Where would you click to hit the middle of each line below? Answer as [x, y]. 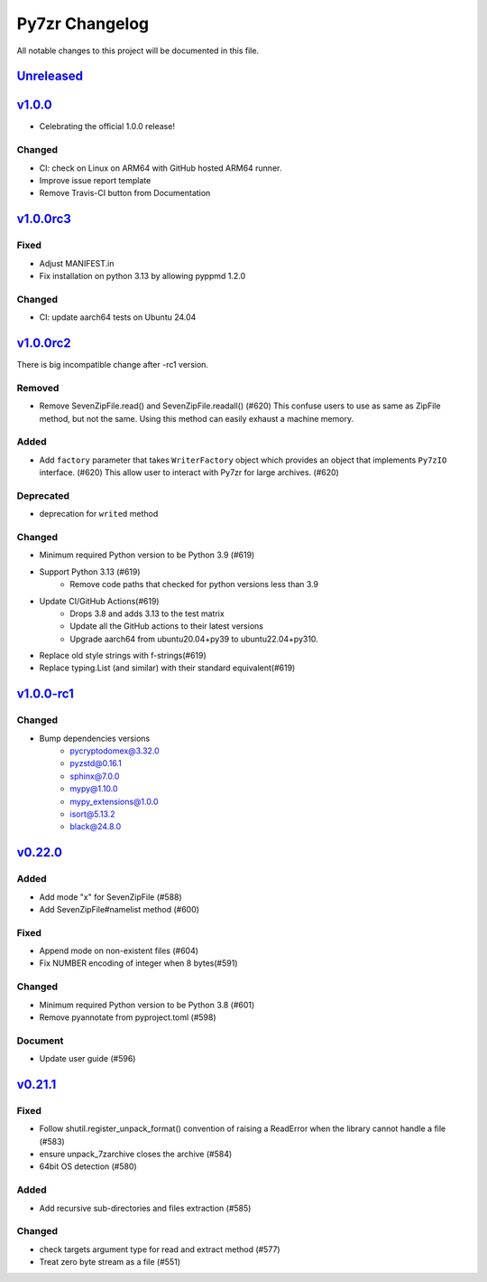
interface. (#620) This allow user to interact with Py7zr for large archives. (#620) [189, 473]
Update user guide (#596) [87, 1059]
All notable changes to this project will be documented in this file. [138, 51]
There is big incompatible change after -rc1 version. [113, 364]
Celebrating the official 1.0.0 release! [107, 126]
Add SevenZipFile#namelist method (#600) [119, 909]
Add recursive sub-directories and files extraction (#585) [145, 1208]
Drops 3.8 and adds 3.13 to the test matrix [147, 613]
